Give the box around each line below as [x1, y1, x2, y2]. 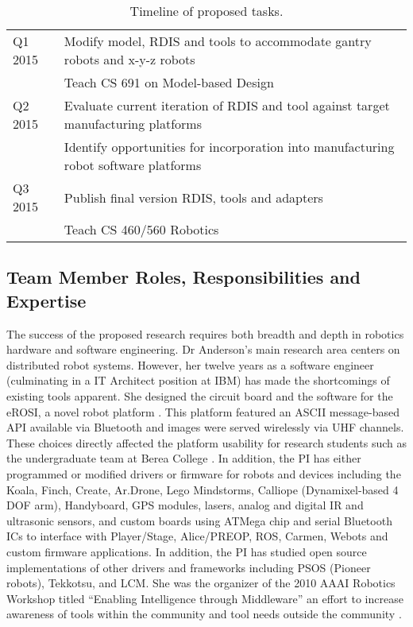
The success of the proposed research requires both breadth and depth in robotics [6, 325, 404, 342]
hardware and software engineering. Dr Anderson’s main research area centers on [6, 341, 400, 358]
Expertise [6, 288, 87, 312]
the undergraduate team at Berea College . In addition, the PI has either [6, 450, 361, 466]
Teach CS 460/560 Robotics [64, 220, 219, 238]
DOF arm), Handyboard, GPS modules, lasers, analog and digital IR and [6, 497, 364, 513]
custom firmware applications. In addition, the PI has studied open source [6, 543, 367, 559]
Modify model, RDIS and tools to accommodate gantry [64, 32, 372, 50]
